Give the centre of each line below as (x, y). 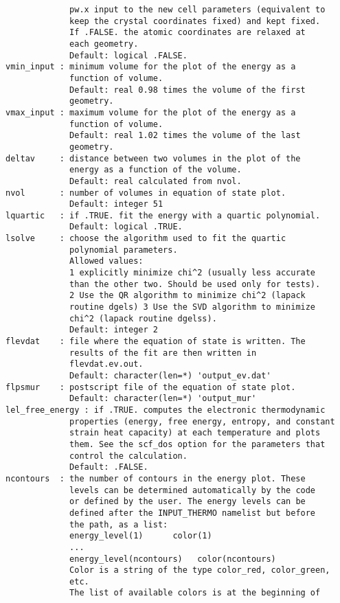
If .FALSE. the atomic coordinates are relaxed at (188, 33)
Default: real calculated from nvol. (156, 181)
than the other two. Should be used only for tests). (195, 284)
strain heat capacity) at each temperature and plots (195, 433)
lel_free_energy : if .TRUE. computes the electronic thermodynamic (166, 410)
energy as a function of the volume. (156, 170)
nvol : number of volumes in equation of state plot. (146, 193)
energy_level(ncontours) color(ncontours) (173, 559)
